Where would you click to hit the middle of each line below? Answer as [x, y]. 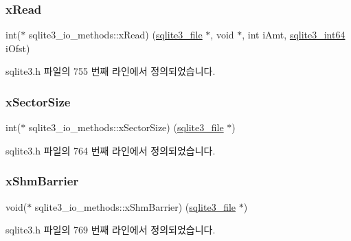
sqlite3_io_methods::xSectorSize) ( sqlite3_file [126, 127]
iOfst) [18, 48]
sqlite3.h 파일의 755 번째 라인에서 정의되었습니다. [111, 71]
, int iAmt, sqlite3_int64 [294, 35]
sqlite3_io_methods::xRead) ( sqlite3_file [115, 35]
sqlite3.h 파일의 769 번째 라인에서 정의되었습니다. [111, 230]
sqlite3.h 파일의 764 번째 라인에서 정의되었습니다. [111, 150]
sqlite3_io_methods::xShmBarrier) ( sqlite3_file [135, 206]
